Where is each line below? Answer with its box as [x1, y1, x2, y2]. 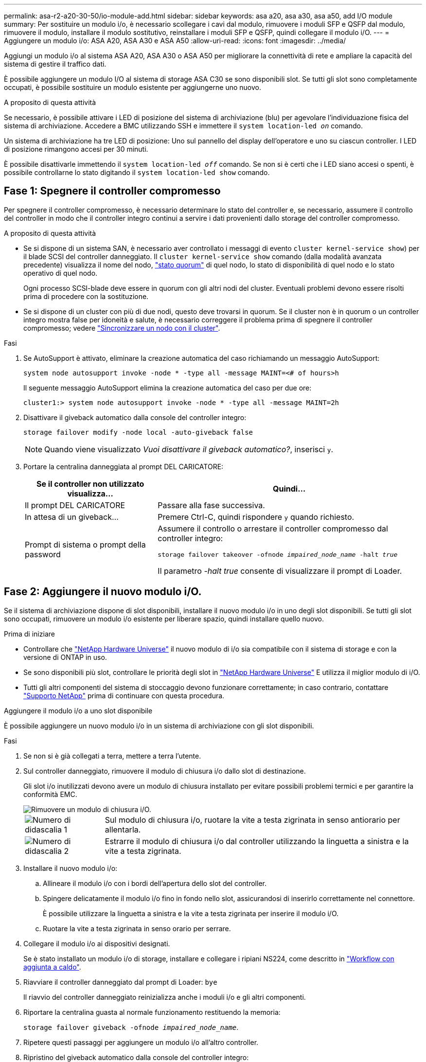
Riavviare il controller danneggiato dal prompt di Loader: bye [23, 977, 217, 986]
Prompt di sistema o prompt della [25, 540, 146, 550]
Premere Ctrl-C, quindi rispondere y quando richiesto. [158, 512, 355, 522]
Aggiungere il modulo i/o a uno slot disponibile [4, 706, 153, 715]
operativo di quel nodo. [23, 268, 98, 277]
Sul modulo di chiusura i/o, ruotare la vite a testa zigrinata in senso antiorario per [105, 814, 400, 825]
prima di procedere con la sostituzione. [23, 292, 149, 301]
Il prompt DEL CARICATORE [25, 500, 125, 510]
